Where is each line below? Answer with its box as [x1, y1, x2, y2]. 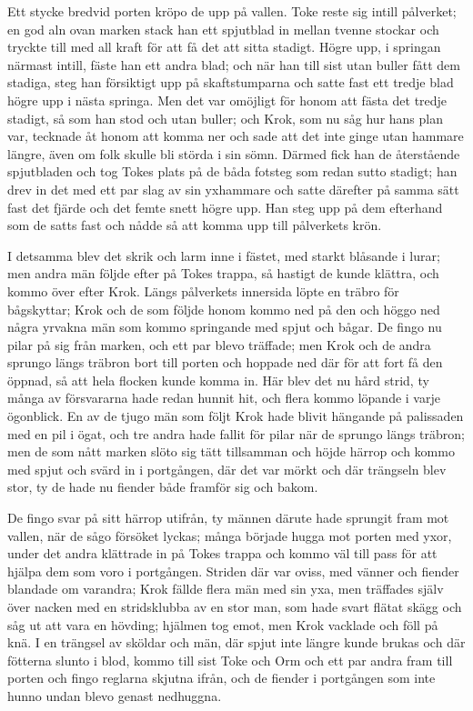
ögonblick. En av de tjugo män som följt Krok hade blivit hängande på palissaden [7, 406, 464, 426]
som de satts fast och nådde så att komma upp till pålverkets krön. [7, 215, 382, 235]
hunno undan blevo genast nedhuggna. [7, 686, 222, 705]
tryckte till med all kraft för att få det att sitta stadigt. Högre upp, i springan [7, 37, 441, 56]
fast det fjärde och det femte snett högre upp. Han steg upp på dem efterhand [7, 197, 443, 216]
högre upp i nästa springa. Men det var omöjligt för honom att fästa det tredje [7, 90, 448, 109]
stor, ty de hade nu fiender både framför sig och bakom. [7, 477, 318, 496]
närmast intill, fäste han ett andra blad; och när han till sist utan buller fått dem [7, 55, 460, 74]
